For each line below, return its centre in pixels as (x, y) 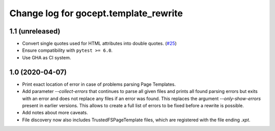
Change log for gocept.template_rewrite (96, 13)
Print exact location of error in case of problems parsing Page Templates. (99, 84)
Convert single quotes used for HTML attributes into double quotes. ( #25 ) (99, 44)
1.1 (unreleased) (35, 31)
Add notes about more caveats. (55, 113)
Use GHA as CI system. (47, 57)
